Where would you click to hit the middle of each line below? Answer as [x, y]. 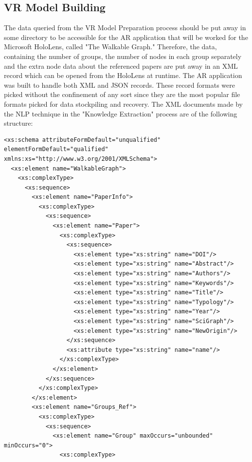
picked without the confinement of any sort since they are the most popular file [122, 94]
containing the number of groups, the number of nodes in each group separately [123, 56]
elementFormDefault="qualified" [56, 149]
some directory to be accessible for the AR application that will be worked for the [126, 37]
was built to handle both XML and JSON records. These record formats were [119, 85]
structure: [18, 123]
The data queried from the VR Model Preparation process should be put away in [125, 28]
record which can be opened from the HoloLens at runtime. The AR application [123, 75]
